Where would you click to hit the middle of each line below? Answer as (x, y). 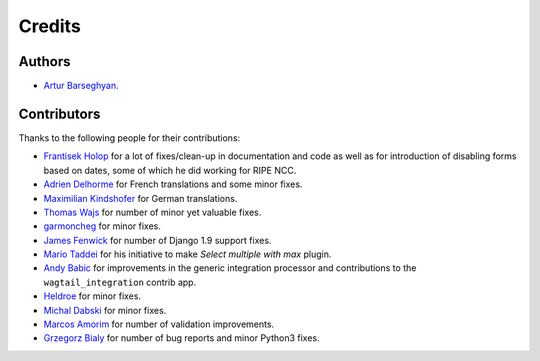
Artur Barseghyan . (81, 86)
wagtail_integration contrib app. (120, 282)
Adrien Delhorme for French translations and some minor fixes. (173, 184)
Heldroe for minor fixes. (92, 296)
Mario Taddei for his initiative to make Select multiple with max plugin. (187, 254)
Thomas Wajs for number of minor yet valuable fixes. (152, 212)
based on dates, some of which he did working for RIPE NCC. (170, 170)
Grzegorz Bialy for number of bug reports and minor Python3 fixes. (181, 338)
